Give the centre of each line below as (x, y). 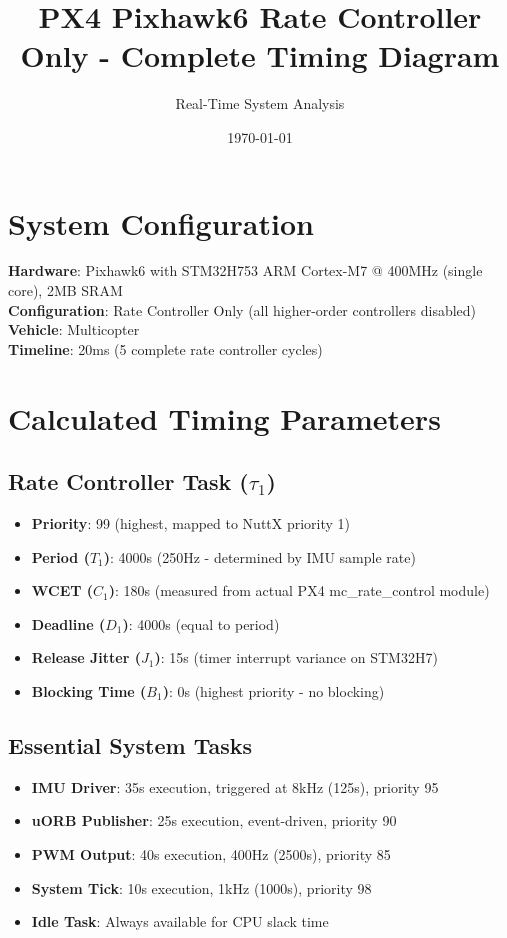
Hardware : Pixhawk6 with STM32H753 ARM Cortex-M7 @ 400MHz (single (245, 270)
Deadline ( (68, 623)
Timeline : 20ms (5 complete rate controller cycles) (165, 348)
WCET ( (62, 590)
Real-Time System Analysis (260, 103)
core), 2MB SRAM (65, 290)
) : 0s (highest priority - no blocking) (273, 690)
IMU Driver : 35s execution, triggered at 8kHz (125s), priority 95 (235, 786)
